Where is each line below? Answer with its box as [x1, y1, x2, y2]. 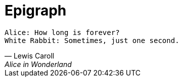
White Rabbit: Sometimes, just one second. [5, 36, 179, 44]
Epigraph [5, 2, 67, 19]
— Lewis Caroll [5, 51, 55, 60]
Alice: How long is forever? [5, 28, 120, 36]
